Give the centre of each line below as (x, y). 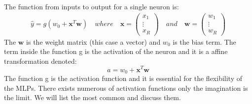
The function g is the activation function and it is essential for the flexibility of (123, 78)
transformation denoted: (40, 61)
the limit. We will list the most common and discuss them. (92, 97)
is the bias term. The (204, 41)
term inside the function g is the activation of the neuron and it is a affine (116, 51)
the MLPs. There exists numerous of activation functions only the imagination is (126, 88)
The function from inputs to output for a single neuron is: (91, 6)
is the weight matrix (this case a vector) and (93, 41)
